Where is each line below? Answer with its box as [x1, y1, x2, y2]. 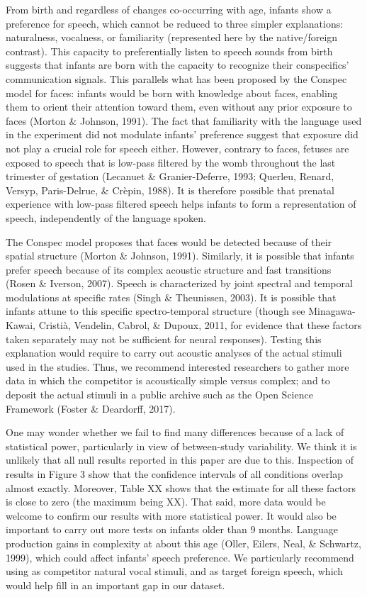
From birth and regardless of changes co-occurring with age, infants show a [6, 2, 332, 16]
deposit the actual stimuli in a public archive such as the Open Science [6, 387, 313, 402]
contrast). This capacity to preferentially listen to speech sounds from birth [6, 43, 333, 58]
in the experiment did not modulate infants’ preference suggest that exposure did [6, 127, 358, 142]
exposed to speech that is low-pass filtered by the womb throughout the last [6, 155, 336, 169]
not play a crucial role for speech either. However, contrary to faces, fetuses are [6, 140, 349, 155]
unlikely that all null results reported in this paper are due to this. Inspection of [6, 452, 354, 467]
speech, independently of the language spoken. [6, 210, 206, 225]
